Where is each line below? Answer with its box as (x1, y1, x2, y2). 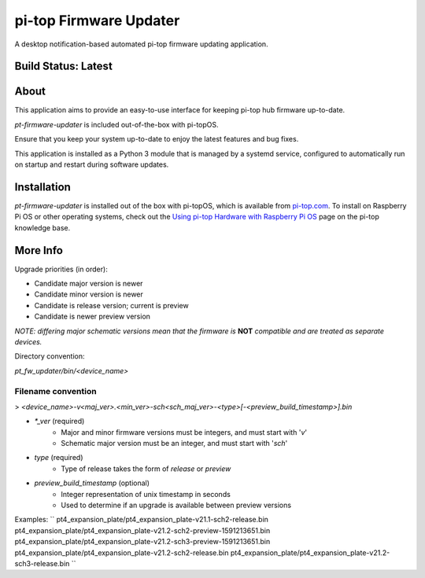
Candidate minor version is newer (34, 289, 143, 299)
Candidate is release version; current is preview (34, 300, 189, 310)
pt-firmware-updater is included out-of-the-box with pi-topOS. (14, 120, 220, 129)
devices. (14, 337, 42, 346)
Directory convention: (14, 352, 85, 361)
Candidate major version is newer (34, 279, 143, 289)
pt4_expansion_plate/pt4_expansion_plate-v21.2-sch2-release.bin (14, 547, 229, 558)
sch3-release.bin (14, 558, 70, 568)
